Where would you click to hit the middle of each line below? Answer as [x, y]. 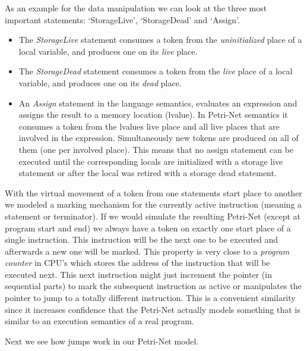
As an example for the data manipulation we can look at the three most [136, 8]
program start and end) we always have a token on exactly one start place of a [148, 228]
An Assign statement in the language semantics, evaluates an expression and [158, 103]
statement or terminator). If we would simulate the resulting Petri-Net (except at [153, 216]
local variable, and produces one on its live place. [108, 51]
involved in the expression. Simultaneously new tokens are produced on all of [159, 138]
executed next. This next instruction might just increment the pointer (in [138, 274]
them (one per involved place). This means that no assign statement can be [156, 149]
